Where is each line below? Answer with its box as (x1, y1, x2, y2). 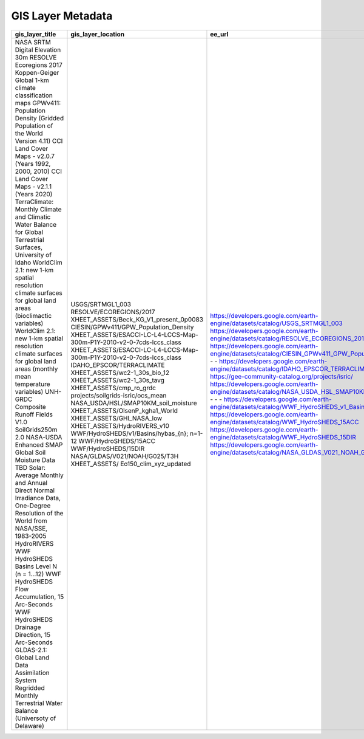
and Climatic (15, 213, 51, 221)
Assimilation (15, 669, 50, 677)
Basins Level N (15, 562, 58, 571)
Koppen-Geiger (15, 68, 59, 77)
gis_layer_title (15, 30, 56, 38)
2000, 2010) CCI (15, 167, 62, 176)
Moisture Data (15, 456, 56, 464)
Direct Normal (15, 486, 55, 495)
